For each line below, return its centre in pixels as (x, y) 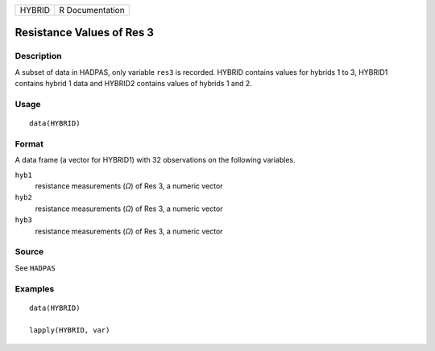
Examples (35, 288)
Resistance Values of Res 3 (85, 33)
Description (38, 56)
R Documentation (92, 10)
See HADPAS (35, 268)
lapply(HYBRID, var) (70, 330)
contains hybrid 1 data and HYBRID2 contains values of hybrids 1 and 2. (134, 84)
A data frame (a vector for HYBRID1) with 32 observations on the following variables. (155, 160)
